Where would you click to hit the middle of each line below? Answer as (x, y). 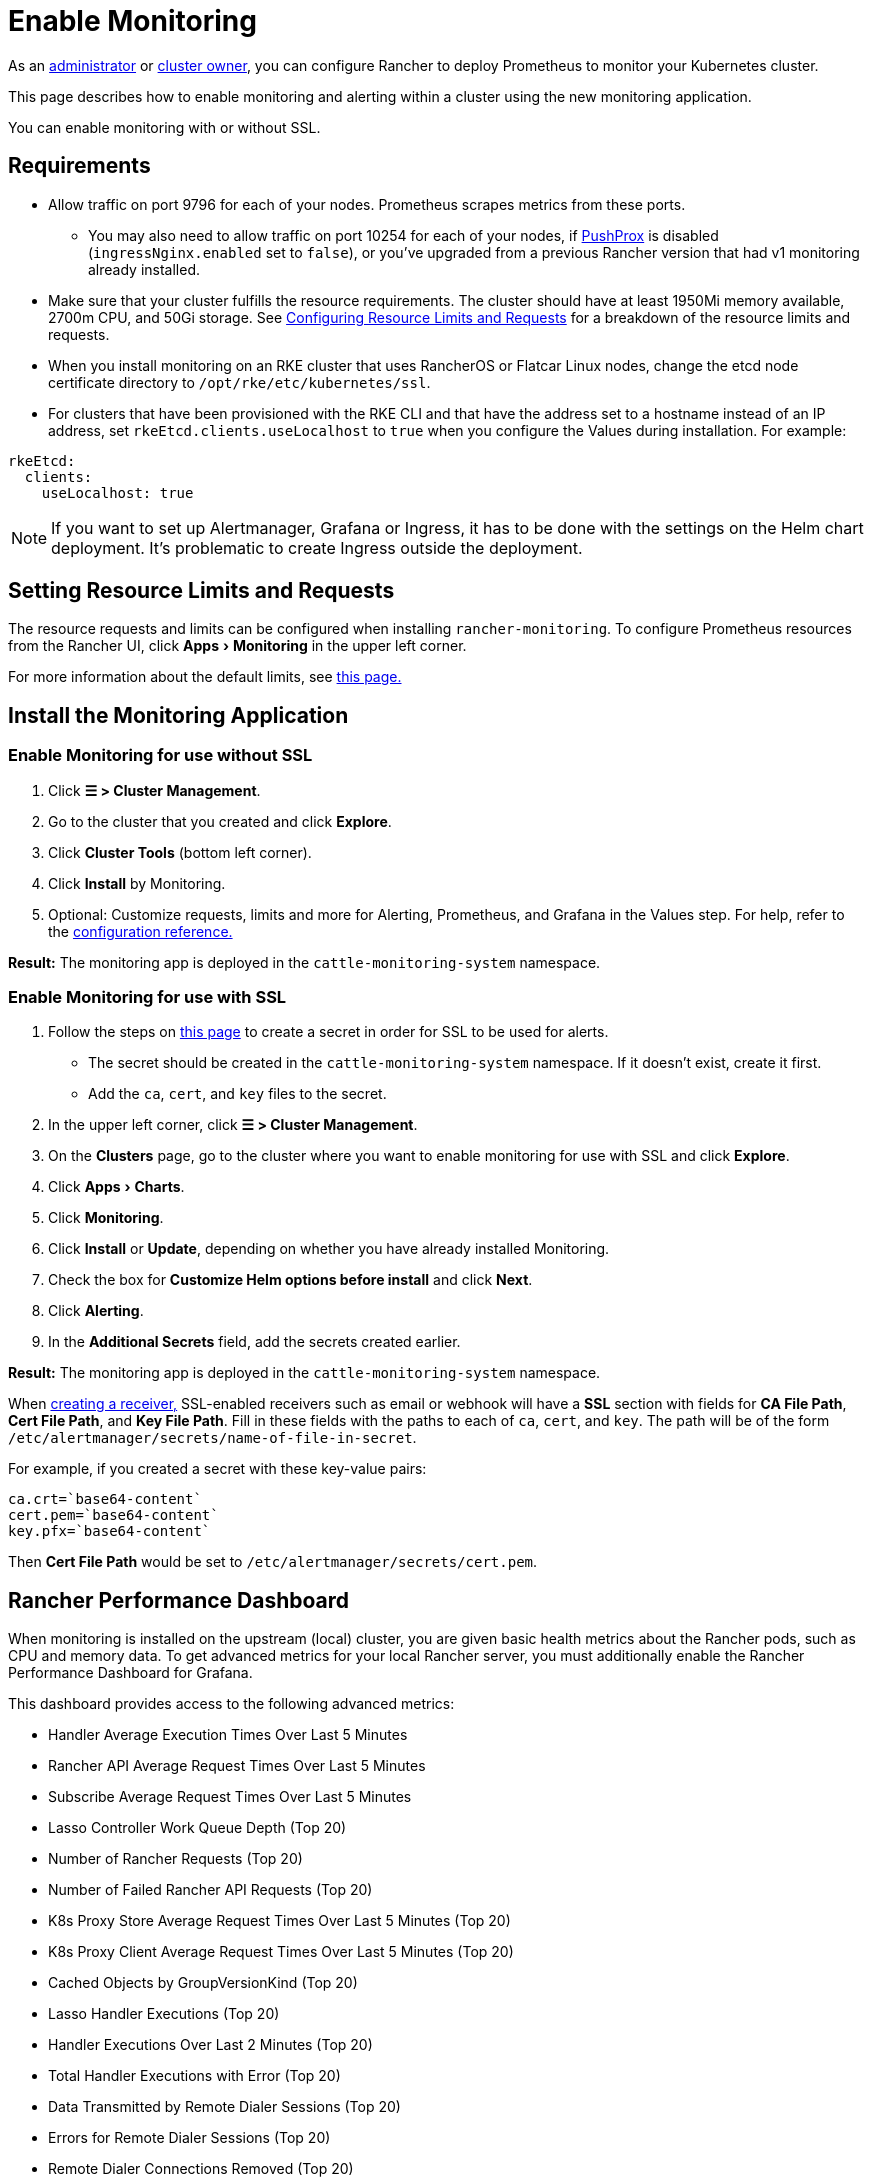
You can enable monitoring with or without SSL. (164, 127)
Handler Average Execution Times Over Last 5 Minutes (228, 1735)
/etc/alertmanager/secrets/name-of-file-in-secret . (212, 1438)
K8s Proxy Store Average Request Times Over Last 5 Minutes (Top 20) (279, 1921)
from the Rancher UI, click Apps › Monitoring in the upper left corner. (237, 646)
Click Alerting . (96, 1311)
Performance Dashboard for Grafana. (130, 1673)
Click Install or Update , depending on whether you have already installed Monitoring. (329, 1249)
